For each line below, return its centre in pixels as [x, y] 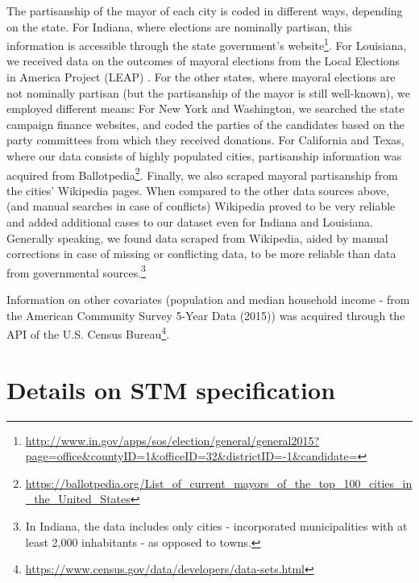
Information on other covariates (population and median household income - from [208, 300]
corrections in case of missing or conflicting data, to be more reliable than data [201, 254]
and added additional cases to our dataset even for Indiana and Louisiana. [190, 222]
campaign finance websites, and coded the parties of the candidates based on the [205, 124]
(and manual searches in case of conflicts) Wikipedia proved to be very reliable [201, 206]
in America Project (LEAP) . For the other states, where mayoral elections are [201, 77]
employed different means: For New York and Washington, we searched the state [205, 108]
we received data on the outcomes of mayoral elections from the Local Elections [203, 61]
